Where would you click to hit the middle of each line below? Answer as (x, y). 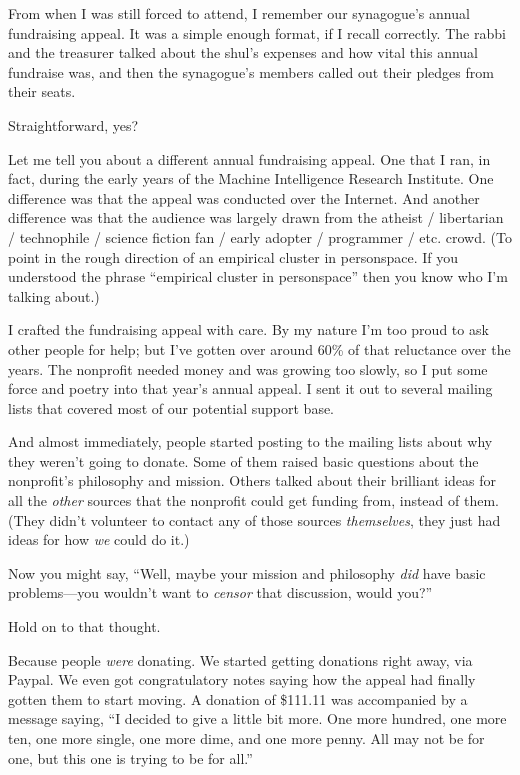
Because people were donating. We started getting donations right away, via (240, 659)
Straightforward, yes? (73, 124)
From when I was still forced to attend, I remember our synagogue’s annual (239, 13)
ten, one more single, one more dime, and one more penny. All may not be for (246, 738)
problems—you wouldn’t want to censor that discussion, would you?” (220, 592)
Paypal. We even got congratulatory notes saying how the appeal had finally (242, 679)
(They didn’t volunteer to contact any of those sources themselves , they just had (254, 519)
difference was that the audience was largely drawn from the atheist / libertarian (256, 217)
